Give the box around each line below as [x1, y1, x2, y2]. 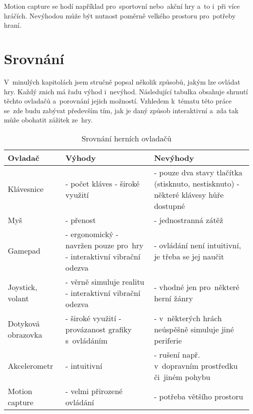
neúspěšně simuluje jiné [154, 323, 234, 335]
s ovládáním [65, 334, 108, 346]
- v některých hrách [154, 312, 222, 324]
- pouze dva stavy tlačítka [154, 166, 243, 178]
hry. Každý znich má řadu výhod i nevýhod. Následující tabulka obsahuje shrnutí [4, 86, 248, 96]
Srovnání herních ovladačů [81, 132, 172, 144]
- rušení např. [154, 348, 200, 360]
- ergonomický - [65, 228, 119, 240]
